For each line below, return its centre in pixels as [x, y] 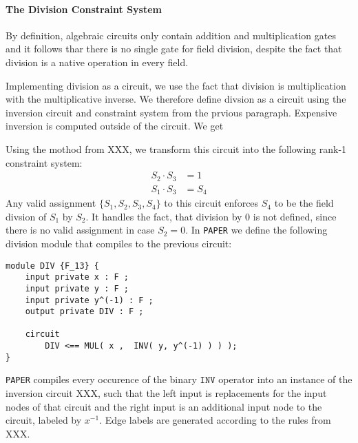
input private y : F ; [77, 288]
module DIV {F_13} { [53, 266]
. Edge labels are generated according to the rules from [215, 420]
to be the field [304, 203]
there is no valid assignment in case [80, 230]
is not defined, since [295, 216]
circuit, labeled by [44, 420]
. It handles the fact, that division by [164, 216]
